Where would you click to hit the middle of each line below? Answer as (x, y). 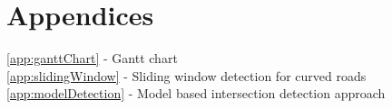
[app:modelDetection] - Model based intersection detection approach (196, 93)
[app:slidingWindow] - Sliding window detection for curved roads (186, 75)
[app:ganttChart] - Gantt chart (92, 58)
